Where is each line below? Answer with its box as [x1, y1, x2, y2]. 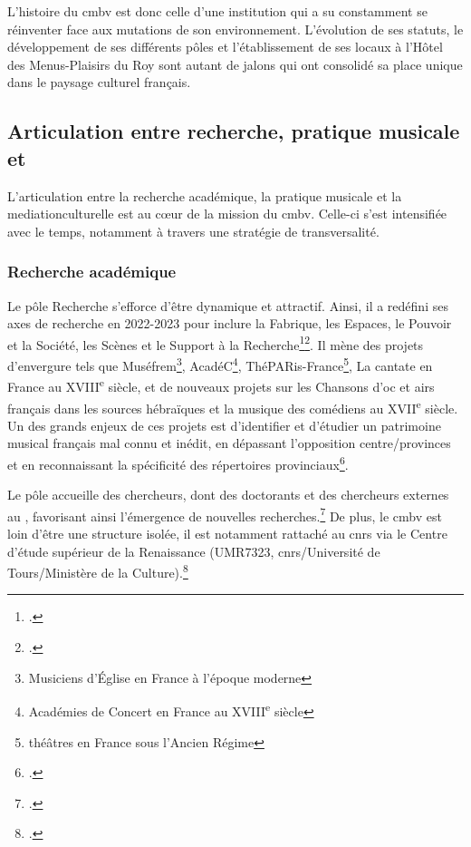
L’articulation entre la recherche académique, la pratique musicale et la [7, 186, 402, 205]
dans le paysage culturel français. [7, 73, 191, 92]
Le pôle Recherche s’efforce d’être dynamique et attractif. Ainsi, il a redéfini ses [7, 296, 448, 315]
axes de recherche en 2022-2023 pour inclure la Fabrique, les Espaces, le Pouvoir [7, 314, 452, 333]
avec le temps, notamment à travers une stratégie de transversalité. [7, 221, 380, 240]
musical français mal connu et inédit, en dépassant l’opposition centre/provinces [7, 433, 451, 453]
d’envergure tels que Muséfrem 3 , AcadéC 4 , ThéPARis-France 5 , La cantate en [7, 354, 433, 375]
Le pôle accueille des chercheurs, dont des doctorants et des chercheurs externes [7, 485, 449, 504]
